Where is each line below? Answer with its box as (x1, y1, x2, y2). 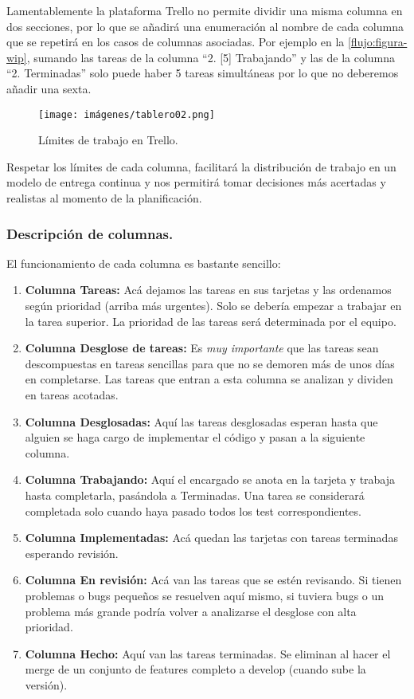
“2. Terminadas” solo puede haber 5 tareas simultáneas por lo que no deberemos (6, 65, 399, 81)
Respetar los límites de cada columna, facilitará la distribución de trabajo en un (6, 158, 396, 175)
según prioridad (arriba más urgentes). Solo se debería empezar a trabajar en (25, 297, 402, 313)
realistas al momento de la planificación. (6, 190, 202, 206)
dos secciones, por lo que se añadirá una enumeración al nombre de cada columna (6, 18, 404, 34)
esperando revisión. (25, 544, 119, 561)
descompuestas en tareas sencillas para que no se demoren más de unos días (25, 355, 395, 371)
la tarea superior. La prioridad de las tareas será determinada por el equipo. (25, 312, 396, 329)
